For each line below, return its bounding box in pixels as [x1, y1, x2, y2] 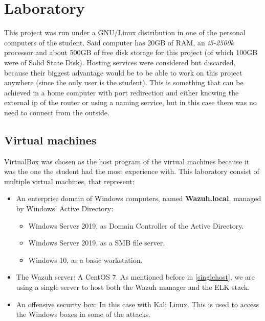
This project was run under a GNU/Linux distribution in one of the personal [4, 27, 246, 38]
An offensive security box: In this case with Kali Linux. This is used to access [16, 299, 259, 309]
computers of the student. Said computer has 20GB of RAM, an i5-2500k [4, 37, 234, 47]
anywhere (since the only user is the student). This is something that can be [4, 77, 244, 88]
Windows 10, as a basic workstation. [28, 254, 143, 265]
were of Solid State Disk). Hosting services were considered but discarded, [4, 57, 236, 67]
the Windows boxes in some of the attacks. [16, 309, 151, 319]
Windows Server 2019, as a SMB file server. [28, 237, 165, 248]
